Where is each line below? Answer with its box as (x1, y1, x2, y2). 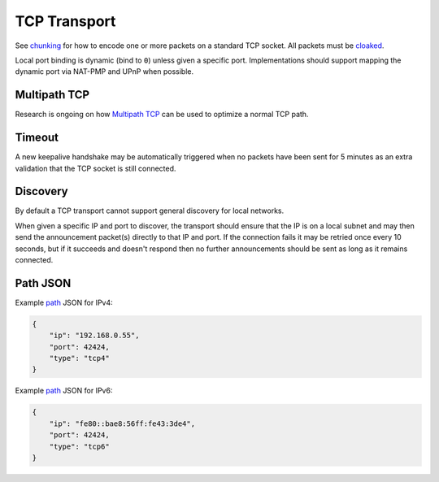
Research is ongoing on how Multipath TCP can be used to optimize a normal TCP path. (15, 110, 309, 119)
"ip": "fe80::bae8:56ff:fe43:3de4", (49, 419, 195, 428)
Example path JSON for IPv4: (15, 297, 113, 307)
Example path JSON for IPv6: (15, 386, 113, 396)
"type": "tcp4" (49, 354, 110, 363)
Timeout (15, 131, 59, 145)
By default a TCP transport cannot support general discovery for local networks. (15, 206, 285, 215)
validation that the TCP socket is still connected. (15, 163, 176, 173)
